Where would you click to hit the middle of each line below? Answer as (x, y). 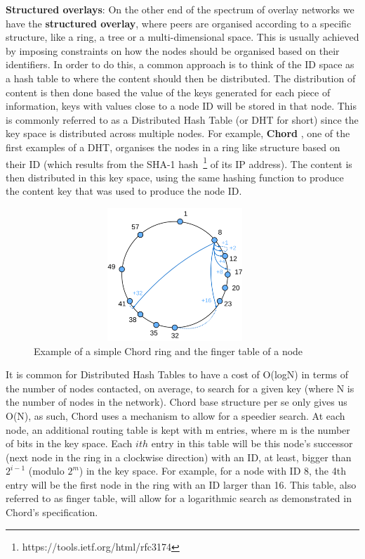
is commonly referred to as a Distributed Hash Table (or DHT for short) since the (182, 119)
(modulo (46, 471)
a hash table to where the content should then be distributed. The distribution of (181, 78)
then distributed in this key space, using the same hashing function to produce (175, 177)
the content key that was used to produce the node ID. (124, 191)
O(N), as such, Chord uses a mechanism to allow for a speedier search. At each (175, 415)
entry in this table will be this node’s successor (252, 443)
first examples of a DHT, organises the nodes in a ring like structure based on (173, 147)
